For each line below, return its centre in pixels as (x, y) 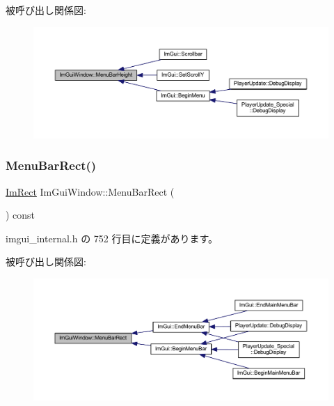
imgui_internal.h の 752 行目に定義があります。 (112, 238)
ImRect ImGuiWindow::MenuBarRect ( (90, 191)
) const (21, 215)
